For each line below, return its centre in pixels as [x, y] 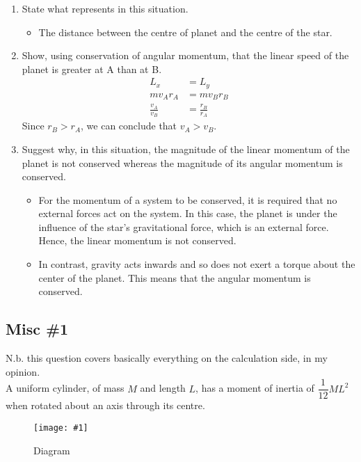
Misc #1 [37, 329]
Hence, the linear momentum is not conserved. [137, 240]
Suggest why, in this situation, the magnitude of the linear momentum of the [186, 149]
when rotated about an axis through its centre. [105, 405]
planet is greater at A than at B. [92, 69]
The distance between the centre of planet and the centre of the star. [185, 32]
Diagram [52, 450]
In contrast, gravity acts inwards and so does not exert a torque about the [197, 264]
